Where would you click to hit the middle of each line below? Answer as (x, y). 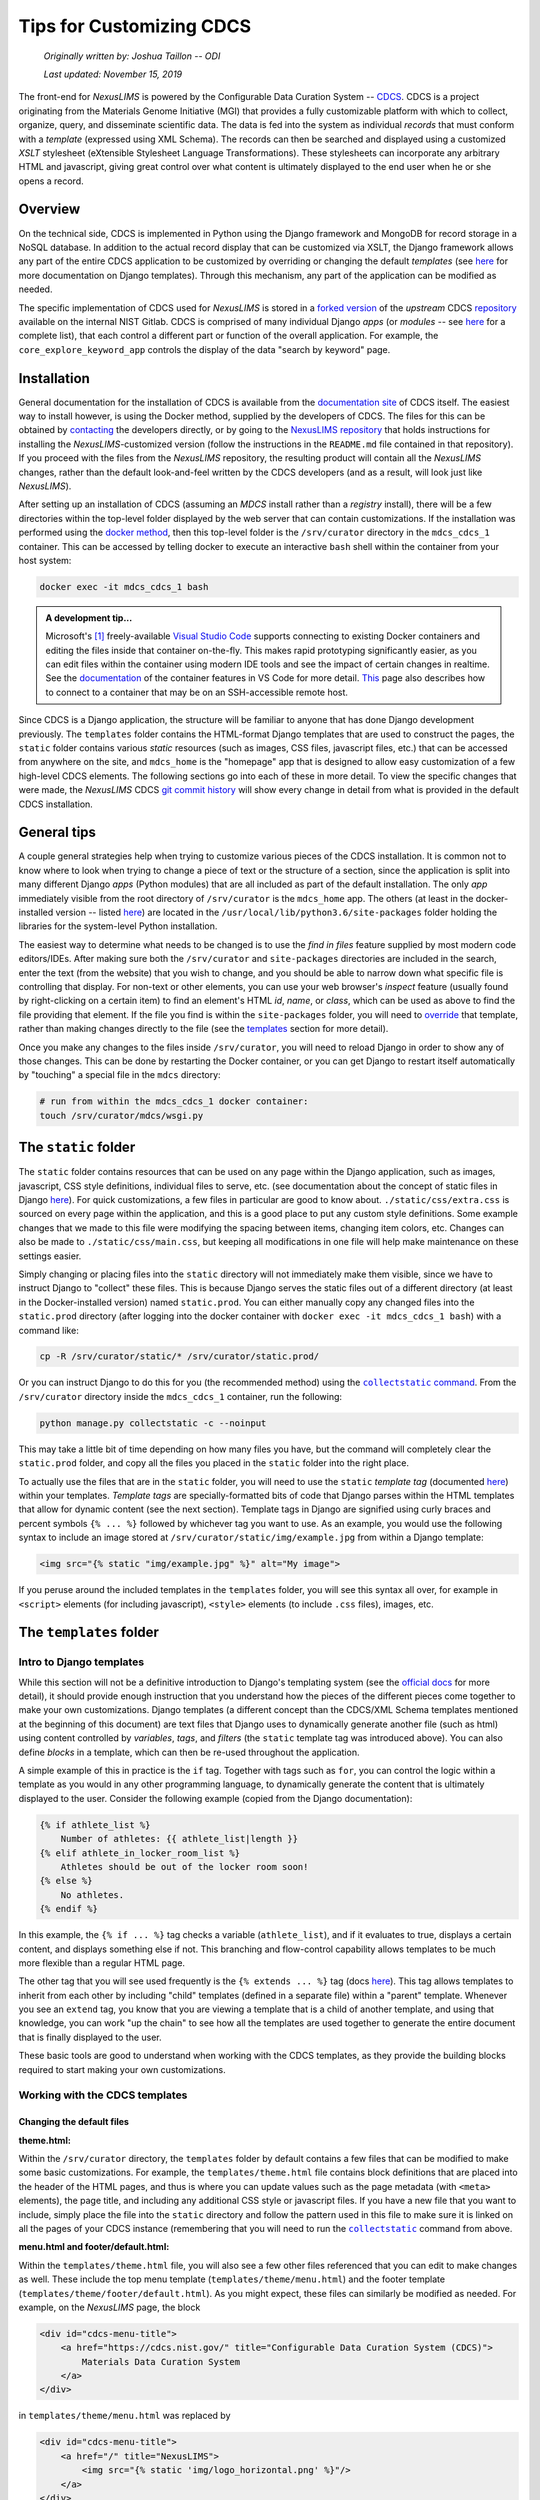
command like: (48, 1330)
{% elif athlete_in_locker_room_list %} (139, 1853)
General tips (57, 832)
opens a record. (51, 181)
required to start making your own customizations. (122, 2069)
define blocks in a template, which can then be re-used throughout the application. (189, 1752)
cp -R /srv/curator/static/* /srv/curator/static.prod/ (179, 1356)
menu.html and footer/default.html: (94, 2247)
